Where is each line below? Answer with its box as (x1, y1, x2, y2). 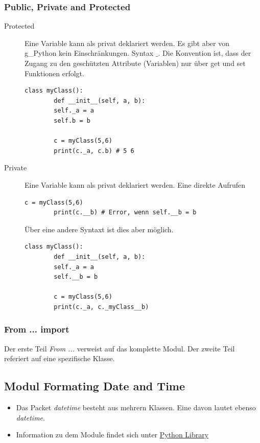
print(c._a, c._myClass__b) (54, 303, 149, 311)
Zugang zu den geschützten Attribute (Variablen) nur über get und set (25, 58, 246, 68)
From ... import (4, 323, 69, 336)
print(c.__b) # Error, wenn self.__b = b (54, 209, 197, 216)
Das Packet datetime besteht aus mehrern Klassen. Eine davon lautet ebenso (16, 402, 256, 413)
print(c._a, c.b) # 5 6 (54, 147, 134, 154)
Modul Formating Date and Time (4, 378, 185, 394)
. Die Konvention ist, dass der (158, 48, 251, 58)
